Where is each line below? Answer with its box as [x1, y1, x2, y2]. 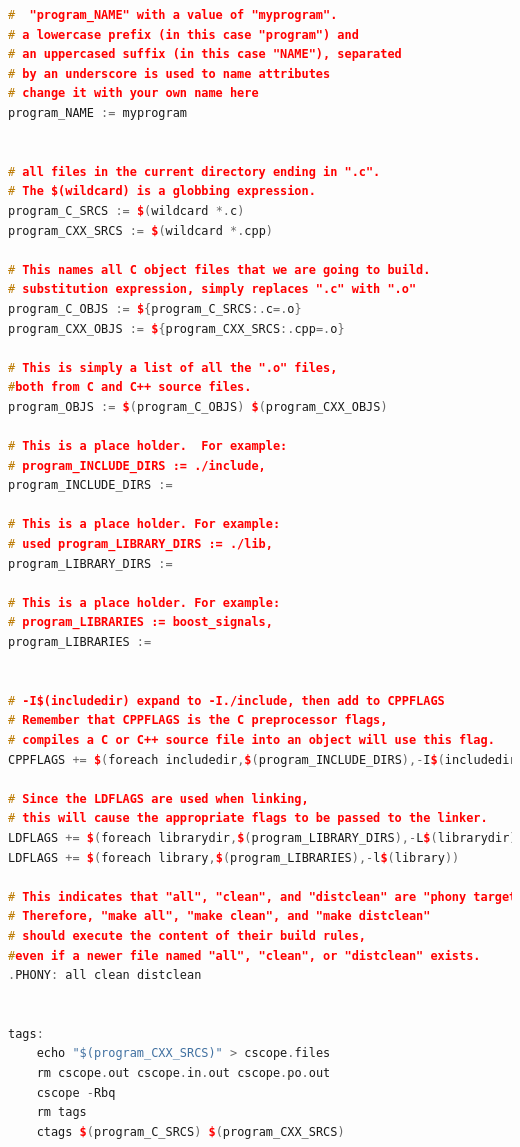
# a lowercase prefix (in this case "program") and [8, 27, 359, 42]
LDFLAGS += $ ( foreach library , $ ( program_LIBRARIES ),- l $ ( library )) [8, 850, 460, 865]
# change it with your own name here [8, 86, 259, 101]
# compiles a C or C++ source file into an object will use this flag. [8, 732, 495, 747]
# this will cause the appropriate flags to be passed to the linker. [8, 811, 488, 826]
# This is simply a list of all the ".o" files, [8, 360, 338, 375]
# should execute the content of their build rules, [8, 928, 366, 943]
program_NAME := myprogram [8, 105, 187, 120]
